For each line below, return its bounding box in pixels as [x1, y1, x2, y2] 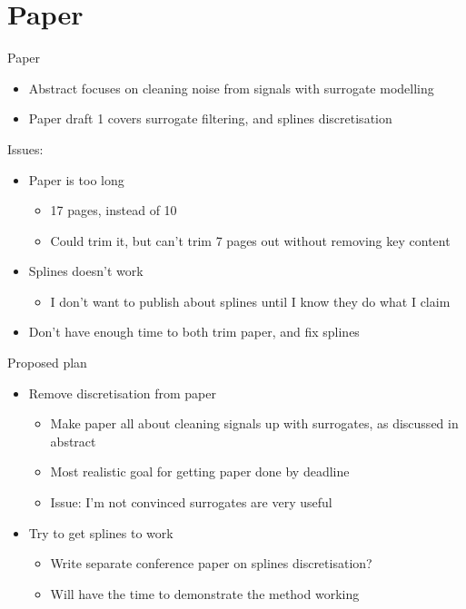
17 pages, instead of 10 [50, 201, 177, 220]
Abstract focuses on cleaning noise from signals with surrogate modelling [28, 78, 434, 97]
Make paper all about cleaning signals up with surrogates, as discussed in [50, 414, 459, 433]
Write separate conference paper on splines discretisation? [50, 554, 372, 573]
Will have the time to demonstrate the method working [50, 584, 360, 603]
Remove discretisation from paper [28, 383, 216, 402]
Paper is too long [28, 170, 124, 189]
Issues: [7, 139, 44, 158]
